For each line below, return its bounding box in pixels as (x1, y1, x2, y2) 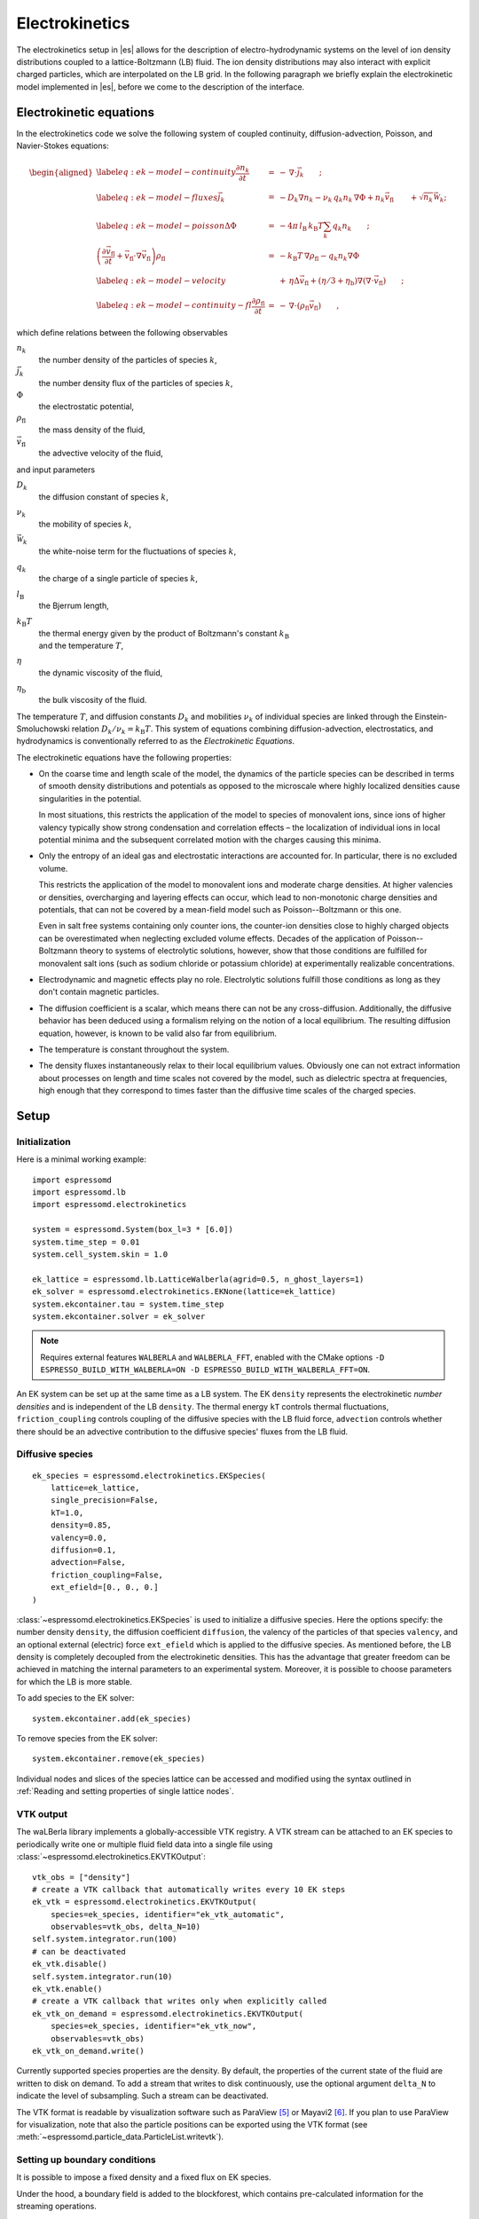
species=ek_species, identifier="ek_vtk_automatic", (50, 1909, 286, 1919)
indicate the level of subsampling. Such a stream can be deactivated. (16, 2090, 270, 2101)
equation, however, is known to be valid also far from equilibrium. (38, 1028, 277, 1038)
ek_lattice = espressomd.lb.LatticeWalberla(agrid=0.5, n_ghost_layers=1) (32, 1274, 365, 1284)
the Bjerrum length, (38, 600, 110, 612)
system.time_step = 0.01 (32, 1236, 140, 1247)
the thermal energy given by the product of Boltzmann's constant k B (38, 628, 290, 641)
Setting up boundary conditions (16, 2153, 157, 2166)
